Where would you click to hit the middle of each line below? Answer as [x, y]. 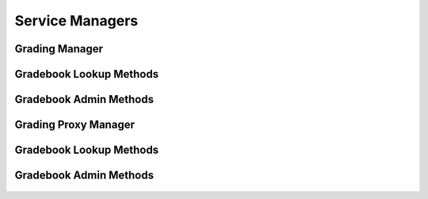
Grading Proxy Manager [75, 125]
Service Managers [76, 21]
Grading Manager [59, 49]
